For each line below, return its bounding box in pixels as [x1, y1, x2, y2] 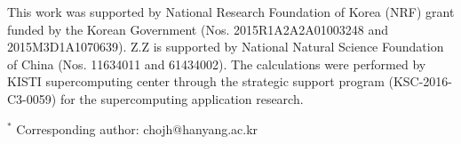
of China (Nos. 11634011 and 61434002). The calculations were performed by [7, 54, 426, 73]
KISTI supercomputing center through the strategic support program [7, 72, 385, 91]
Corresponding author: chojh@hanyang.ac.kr [16, 119, 258, 138]
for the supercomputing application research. [60, 89, 304, 108]
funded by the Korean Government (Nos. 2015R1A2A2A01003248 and [7, 20, 389, 38]
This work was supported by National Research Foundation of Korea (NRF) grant [7, 3, 455, 20]
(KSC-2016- [388, 72, 453, 91]
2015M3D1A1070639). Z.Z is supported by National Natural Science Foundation [7, 37, 444, 56]
